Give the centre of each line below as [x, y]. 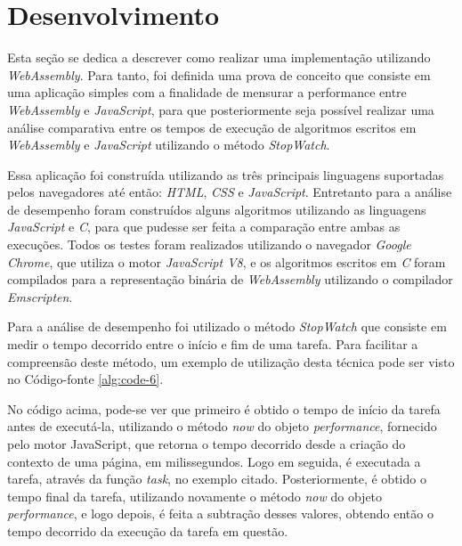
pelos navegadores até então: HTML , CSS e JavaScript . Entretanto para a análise [230, 192]
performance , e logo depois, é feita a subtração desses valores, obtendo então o [220, 513]
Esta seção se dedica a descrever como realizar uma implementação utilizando [219, 57]
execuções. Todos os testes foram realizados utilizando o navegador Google [209, 244]
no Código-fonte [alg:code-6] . [85, 379]
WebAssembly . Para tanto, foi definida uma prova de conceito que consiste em [219, 74]
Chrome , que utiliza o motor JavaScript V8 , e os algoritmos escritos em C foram [227, 261]
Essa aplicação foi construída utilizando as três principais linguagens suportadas [226, 174]
